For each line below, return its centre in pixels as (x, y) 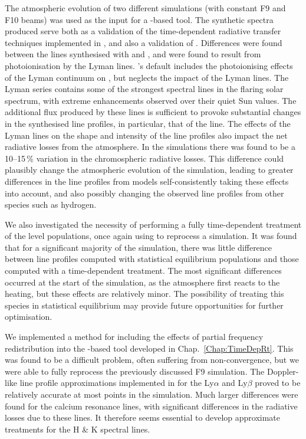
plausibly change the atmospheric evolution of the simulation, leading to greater (149, 170)
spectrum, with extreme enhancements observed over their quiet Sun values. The (151, 100)
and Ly (235, 383)
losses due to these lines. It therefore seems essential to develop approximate (142, 417)
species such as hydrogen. (51, 204)
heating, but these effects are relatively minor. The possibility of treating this (144, 294)
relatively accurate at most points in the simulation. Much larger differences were (152, 394)
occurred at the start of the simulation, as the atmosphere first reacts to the (142, 282)
